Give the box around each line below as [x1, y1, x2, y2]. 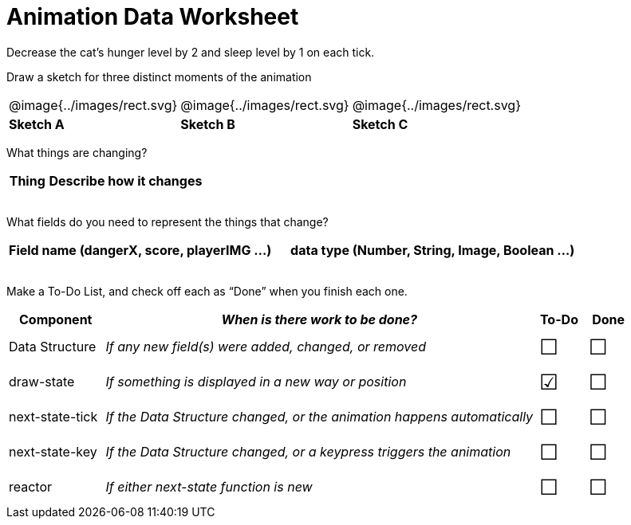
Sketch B [180, 116, 235, 132]
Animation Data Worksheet [6, 3, 299, 30]
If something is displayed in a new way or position [105, 373, 407, 390]
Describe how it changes [49, 172, 203, 189]
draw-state [9, 373, 75, 390]
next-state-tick [9, 408, 98, 425]
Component [19, 311, 93, 327]
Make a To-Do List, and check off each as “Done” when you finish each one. [6, 284, 408, 298]
